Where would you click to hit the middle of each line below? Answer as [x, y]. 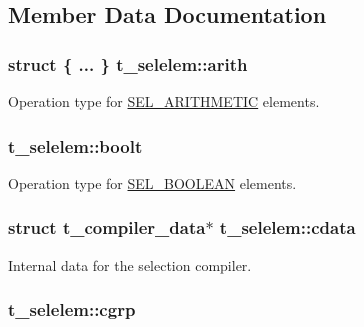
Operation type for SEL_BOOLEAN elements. [152, 182]
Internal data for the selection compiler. [130, 264]
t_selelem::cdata [287, 227]
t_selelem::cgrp [72, 309]
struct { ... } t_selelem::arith [128, 63]
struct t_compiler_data [107, 227]
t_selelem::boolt [75, 145]
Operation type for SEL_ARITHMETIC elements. [164, 101]
